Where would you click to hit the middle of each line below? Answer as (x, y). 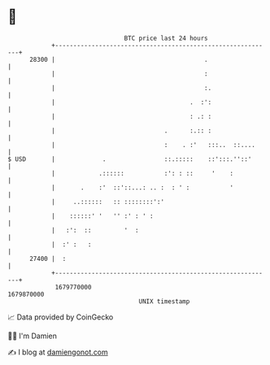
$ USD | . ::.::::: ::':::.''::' (130, 159)
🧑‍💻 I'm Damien (33, 336)
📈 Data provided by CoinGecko (61, 317)
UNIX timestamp (164, 301)
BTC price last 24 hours (166, 38)
